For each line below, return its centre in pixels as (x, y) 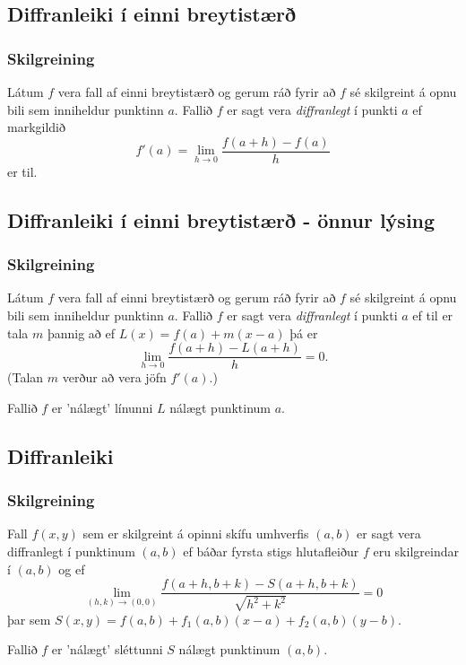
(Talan (26, 377)
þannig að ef (81, 332)
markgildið (37, 127)
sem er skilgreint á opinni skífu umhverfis (196, 534)
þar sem (29, 619)
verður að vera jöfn (114, 377)
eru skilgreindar (416, 551)
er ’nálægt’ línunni (102, 407)
